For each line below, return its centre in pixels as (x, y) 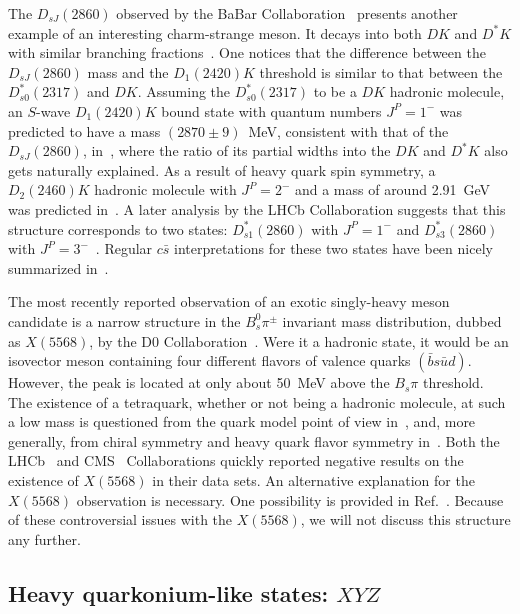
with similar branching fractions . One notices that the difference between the (247, 52)
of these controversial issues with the (120, 519)
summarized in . (58, 267)
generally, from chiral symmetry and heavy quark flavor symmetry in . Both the (254, 440)
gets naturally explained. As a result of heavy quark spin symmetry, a (222, 169)
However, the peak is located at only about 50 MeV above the (199, 382)
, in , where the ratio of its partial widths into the (236, 150)
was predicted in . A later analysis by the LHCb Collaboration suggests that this (257, 208)
